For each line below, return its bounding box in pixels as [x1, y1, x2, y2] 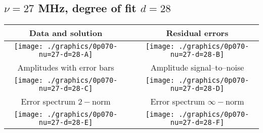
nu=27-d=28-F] [170, 118, 225, 127]
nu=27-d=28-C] [38, 84, 93, 93]
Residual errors [166, 27, 229, 39]
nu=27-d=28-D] [170, 84, 225, 93]
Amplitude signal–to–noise [150, 61, 244, 74]
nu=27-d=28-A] [38, 50, 93, 59]
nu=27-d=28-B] [170, 50, 225, 59]
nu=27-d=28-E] [38, 118, 93, 127]
